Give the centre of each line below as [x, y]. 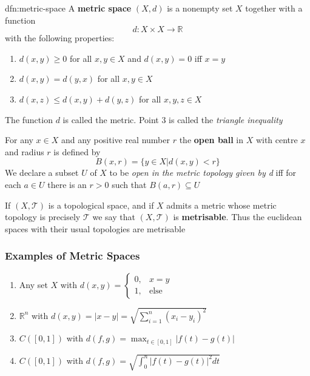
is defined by [77, 151]
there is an [67, 184]
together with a [274, 8]
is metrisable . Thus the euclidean [238, 217]
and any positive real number [116, 140]
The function [29, 119]
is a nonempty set [200, 8]
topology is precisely [43, 217]
